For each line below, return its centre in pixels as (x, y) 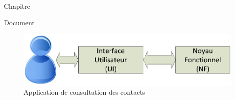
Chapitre (17, 6)
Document (19, 22)
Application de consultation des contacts (84, 92)
